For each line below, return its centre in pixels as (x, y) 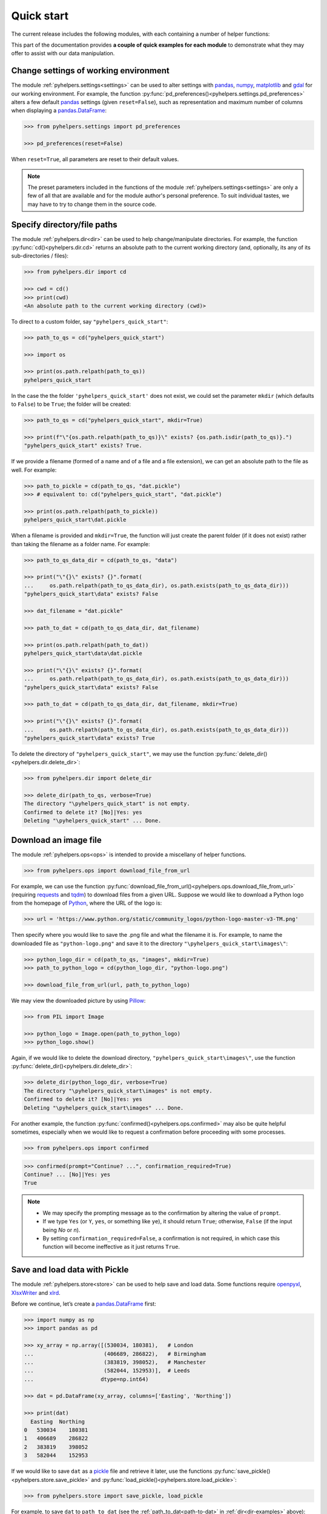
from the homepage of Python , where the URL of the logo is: (87, 903)
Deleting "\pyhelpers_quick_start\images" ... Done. (104, 1108)
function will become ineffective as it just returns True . (111, 1247)
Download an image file (57, 840)
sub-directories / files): (40, 256)
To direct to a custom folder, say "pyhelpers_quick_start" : (90, 322)
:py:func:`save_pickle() (242, 1471)
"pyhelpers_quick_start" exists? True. (83, 446)
